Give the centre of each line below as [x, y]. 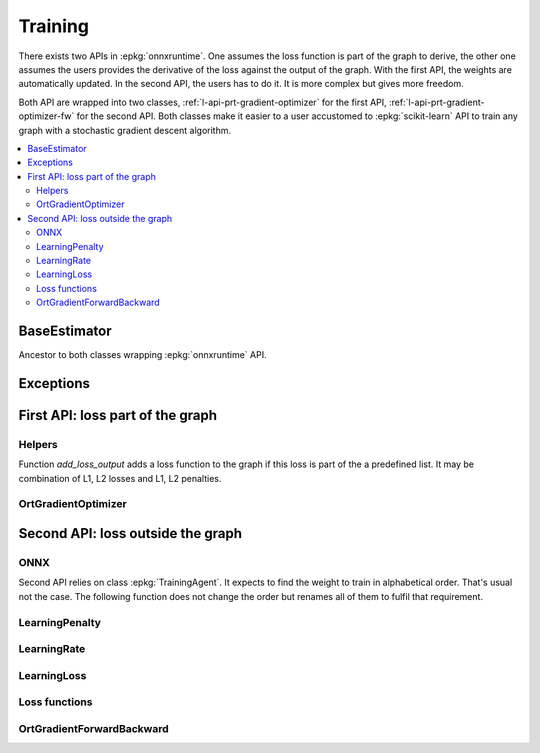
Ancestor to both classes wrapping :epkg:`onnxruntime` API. [142, 355]
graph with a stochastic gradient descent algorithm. [125, 130]
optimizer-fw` [46, 116]
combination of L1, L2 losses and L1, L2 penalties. [120, 478]
